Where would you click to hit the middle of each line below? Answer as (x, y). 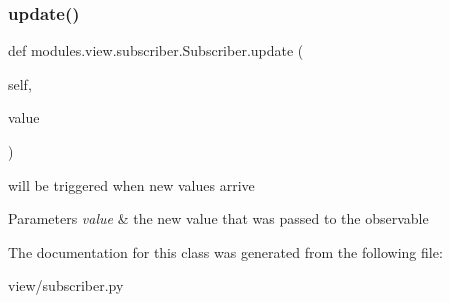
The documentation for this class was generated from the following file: (225, 251)
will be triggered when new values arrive (131, 184)
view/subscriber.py (66, 285)
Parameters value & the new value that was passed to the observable (218, 218)
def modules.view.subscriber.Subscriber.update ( (156, 50)
